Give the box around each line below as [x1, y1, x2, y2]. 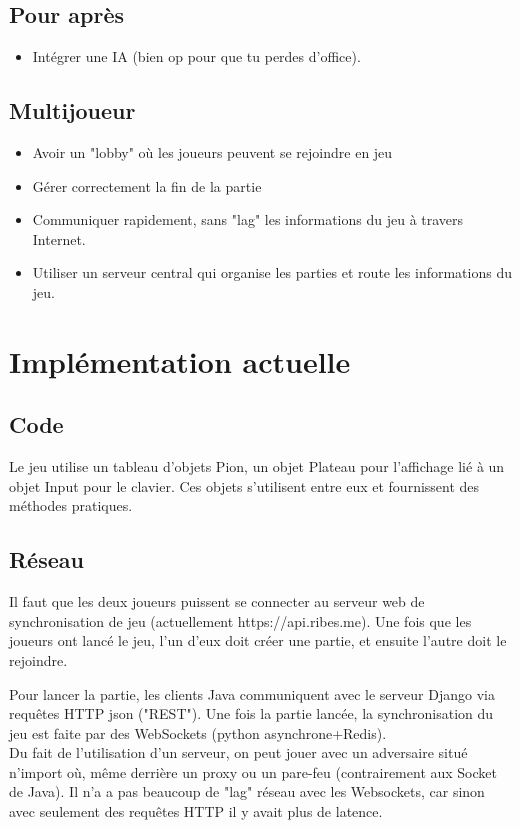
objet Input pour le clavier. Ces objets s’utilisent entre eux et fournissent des [9, 475, 480, 496]
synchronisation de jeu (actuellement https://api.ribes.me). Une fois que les [9, 610, 472, 631]
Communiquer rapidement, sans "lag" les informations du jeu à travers [32, 209, 464, 230]
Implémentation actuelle [9, 340, 351, 381]
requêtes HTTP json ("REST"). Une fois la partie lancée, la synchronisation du [9, 703, 494, 724]
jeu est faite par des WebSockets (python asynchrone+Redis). [9, 722, 387, 743]
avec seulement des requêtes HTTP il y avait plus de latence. [9, 801, 383, 822]
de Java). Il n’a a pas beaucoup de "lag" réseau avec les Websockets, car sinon [9, 781, 485, 802]
